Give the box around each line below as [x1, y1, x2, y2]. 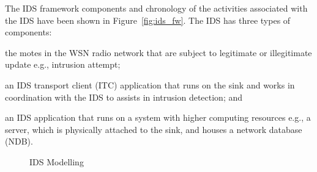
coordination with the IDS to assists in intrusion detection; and [5, 90, 243, 103]
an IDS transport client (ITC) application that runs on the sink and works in [5, 78, 295, 91]
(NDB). [5, 135, 33, 148]
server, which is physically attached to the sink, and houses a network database [5, 123, 302, 135]
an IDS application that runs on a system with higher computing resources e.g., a [5, 111, 311, 124]
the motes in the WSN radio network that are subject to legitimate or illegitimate [5, 46, 312, 59]
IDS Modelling [29, 155, 84, 168]
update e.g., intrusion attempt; [5, 58, 121, 71]
